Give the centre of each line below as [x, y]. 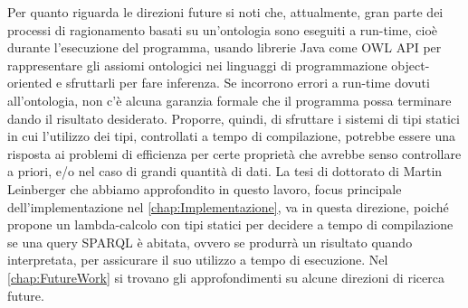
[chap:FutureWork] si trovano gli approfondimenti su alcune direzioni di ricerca [226, 277]
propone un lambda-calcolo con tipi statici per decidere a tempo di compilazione [230, 224]
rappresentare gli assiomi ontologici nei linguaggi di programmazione [197, 65]
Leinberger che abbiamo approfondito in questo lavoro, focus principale [205, 188]
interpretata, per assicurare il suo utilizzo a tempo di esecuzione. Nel [198, 260]
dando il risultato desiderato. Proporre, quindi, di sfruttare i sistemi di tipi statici [234, 118]
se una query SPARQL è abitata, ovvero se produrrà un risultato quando [210, 242]
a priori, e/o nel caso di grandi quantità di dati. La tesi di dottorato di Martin [225, 171]
